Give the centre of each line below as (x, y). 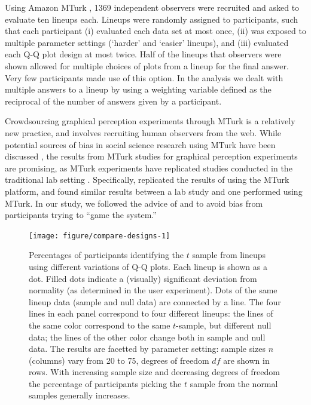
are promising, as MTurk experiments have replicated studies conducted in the (149, 168)
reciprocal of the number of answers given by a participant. (113, 101)
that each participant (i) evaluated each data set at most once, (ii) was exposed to (155, 31)
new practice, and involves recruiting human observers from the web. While (143, 132)
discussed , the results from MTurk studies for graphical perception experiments (151, 156)
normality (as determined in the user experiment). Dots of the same (153, 290)
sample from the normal (234, 383)
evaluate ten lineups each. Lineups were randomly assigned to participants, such (151, 19)
